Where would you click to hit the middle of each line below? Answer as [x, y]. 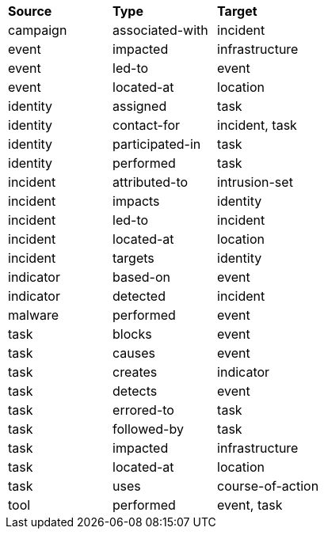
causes [134, 353]
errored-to [143, 410]
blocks [132, 334]
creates [135, 372]
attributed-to [151, 182]
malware [34, 315]
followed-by [148, 429]
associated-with [160, 30]
